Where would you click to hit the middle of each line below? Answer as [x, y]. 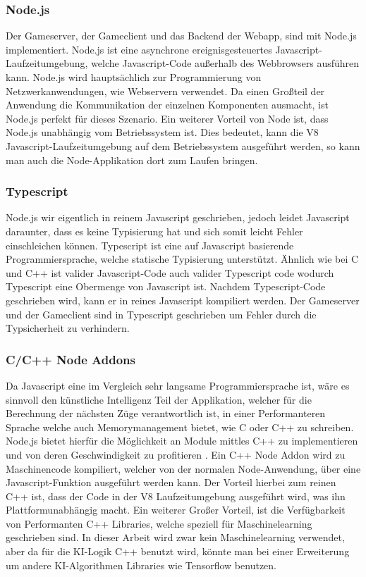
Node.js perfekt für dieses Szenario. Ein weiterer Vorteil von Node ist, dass [167, 118]
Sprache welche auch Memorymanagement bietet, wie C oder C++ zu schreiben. [180, 427]
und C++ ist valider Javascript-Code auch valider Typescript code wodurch [170, 272]
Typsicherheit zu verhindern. [68, 328]
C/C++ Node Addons [71, 359]
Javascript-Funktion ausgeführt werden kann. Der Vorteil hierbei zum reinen [171, 482]
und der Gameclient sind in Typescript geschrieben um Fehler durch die [161, 314]
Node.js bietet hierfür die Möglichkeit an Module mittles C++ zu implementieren [182, 441]
